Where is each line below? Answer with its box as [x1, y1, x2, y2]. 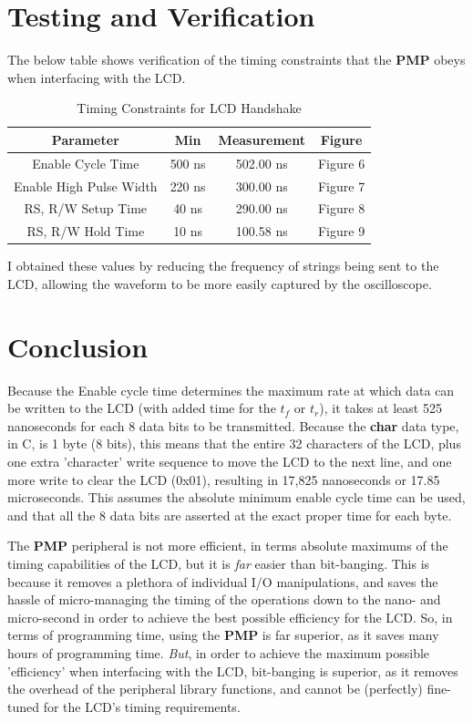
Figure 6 [317, 153, 365, 172]
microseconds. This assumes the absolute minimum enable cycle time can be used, [7, 488, 466, 507]
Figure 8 [317, 199, 365, 218]
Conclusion [7, 327, 149, 365]
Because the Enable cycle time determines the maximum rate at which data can [7, 380, 455, 399]
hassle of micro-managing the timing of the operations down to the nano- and [7, 590, 441, 609]
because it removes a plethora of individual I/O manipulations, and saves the [7, 572, 438, 591]
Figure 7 [317, 176, 365, 195]
